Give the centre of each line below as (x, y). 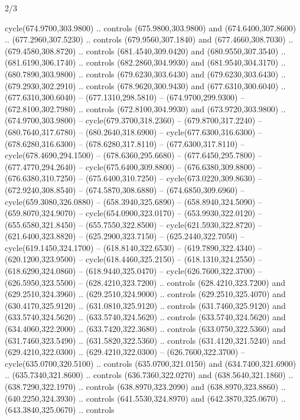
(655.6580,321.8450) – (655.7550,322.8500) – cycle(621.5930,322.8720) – (133, 224)
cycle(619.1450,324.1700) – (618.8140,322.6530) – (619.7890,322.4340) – (133, 247)
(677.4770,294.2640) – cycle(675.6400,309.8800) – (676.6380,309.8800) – (133, 166)
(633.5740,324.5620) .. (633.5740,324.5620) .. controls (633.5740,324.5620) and (145, 317)
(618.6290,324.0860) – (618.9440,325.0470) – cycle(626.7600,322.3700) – (133, 271)
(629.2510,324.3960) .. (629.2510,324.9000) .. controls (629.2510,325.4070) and (145, 294)
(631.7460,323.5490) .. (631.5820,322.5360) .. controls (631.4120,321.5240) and (145, 340)
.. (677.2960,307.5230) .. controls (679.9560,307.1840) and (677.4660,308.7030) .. (149, 39)
